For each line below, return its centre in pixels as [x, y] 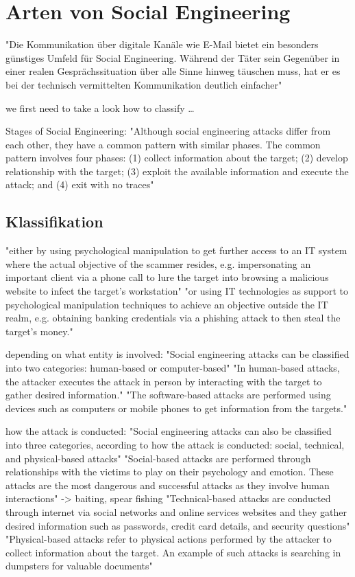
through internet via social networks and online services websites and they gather [176, 511]
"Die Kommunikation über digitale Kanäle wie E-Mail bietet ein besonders [162, 44]
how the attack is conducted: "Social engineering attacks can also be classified [169, 431]
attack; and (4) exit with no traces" [80, 184]
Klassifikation [54, 222]
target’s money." [39, 331]
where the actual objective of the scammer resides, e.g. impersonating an [158, 263]
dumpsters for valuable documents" [79, 566]
